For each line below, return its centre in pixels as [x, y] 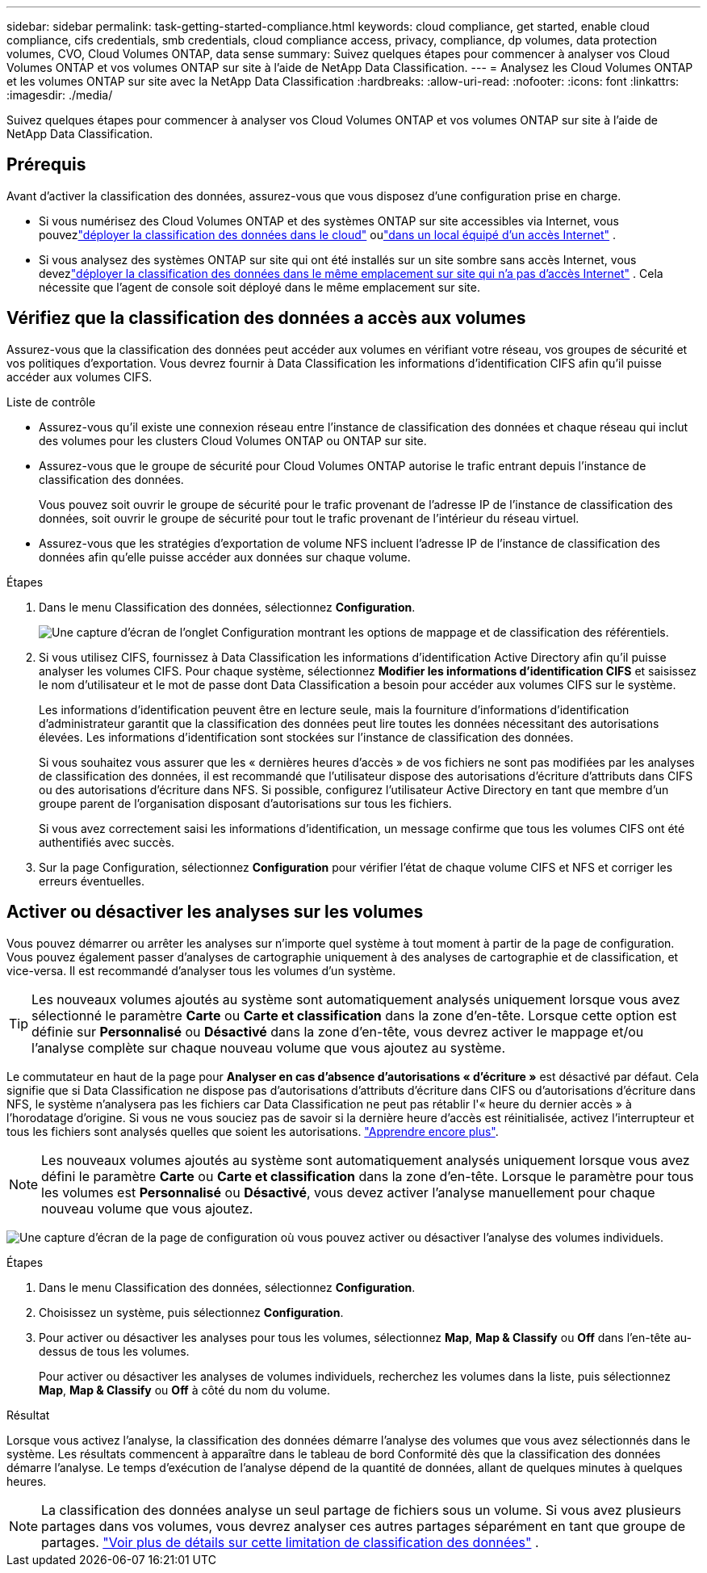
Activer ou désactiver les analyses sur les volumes [215, 912]
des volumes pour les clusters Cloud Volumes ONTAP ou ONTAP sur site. [233, 440]
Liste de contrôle [51, 402]
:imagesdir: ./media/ [60, 95]
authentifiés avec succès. [107, 842]
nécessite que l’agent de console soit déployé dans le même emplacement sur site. [259, 287]
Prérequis [46, 165]
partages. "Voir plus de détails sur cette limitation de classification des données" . [290, 1542]
